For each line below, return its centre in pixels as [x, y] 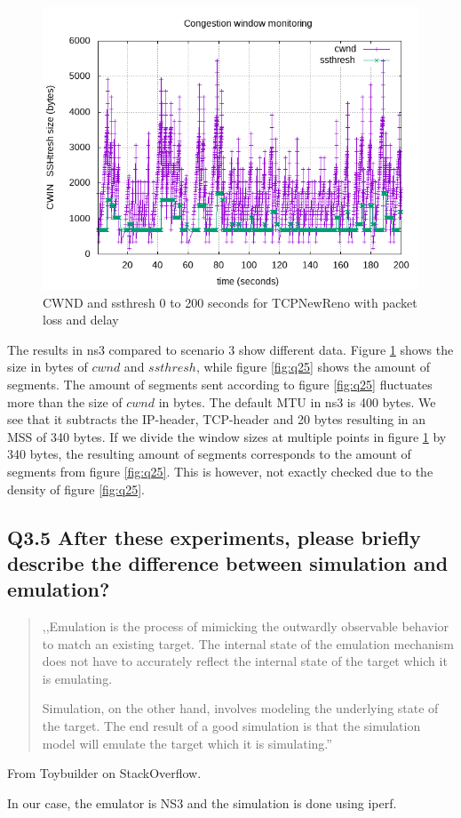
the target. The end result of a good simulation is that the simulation [231, 726]
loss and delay [81, 320]
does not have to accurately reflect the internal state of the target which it [245, 661]
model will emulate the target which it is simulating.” [187, 743]
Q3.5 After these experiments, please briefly [214, 537]
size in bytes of [48, 367]
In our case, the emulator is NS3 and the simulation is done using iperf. [202, 802]
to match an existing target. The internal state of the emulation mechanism [248, 643]
